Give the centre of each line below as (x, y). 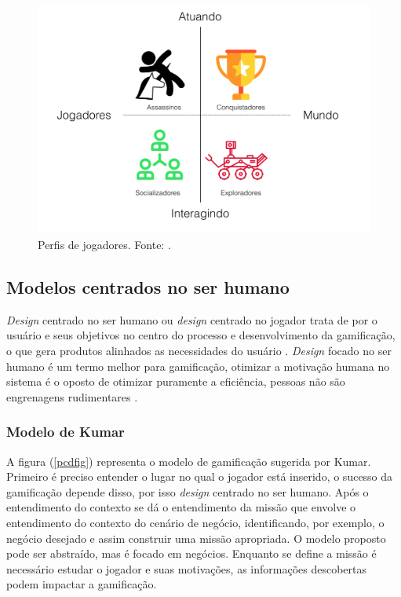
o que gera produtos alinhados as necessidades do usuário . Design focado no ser (199, 350)
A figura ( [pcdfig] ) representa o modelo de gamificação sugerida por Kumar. (189, 461)
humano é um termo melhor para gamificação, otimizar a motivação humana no (198, 366)
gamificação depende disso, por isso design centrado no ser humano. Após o (188, 491)
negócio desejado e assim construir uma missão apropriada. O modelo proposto (196, 538)
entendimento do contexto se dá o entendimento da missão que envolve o (181, 507)
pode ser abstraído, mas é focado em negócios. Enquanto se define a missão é (191, 553)
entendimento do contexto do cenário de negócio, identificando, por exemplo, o (195, 522)
